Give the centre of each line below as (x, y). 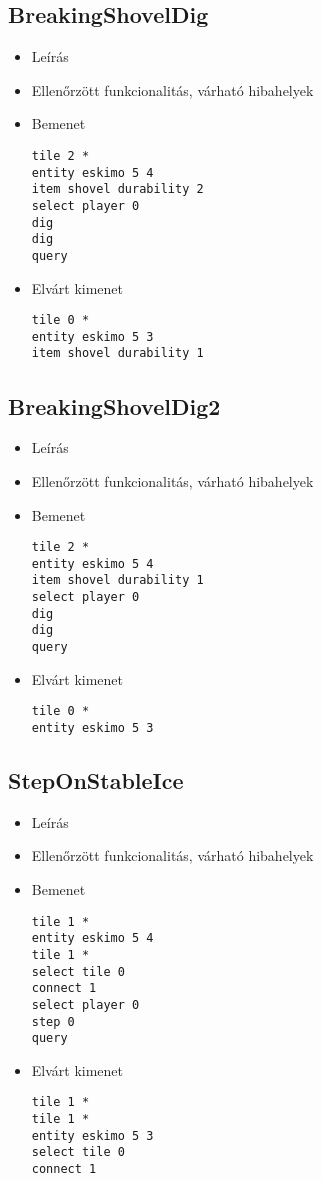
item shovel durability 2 (117, 189)
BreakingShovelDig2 (114, 405)
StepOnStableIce (96, 780)
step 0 (53, 1021)
